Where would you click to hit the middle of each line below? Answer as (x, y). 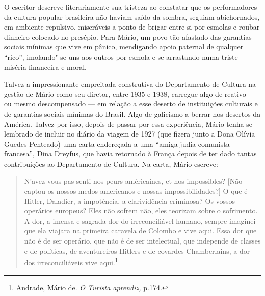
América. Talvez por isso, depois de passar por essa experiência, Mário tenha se (128, 124)
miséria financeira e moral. (45, 66)
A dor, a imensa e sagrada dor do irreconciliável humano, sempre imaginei (140, 220)
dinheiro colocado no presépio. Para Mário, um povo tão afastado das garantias (128, 36)
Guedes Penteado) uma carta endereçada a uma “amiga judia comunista (117, 143)
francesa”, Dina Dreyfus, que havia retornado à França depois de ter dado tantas (130, 154)
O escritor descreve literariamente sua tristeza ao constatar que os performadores (131, 7)
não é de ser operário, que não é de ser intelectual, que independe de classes (142, 241)
